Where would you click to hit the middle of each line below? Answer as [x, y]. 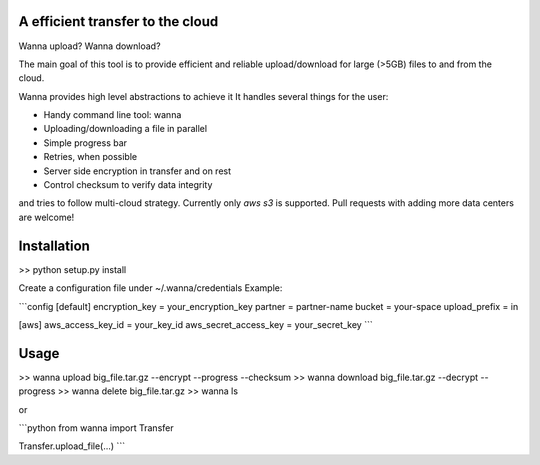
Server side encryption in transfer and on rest [137, 171]
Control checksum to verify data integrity [128, 185]
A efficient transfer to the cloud [118, 21]
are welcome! [46, 217]
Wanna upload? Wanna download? [89, 46]
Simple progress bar [85, 142]
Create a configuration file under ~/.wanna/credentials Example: [150, 288]
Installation [54, 245]
